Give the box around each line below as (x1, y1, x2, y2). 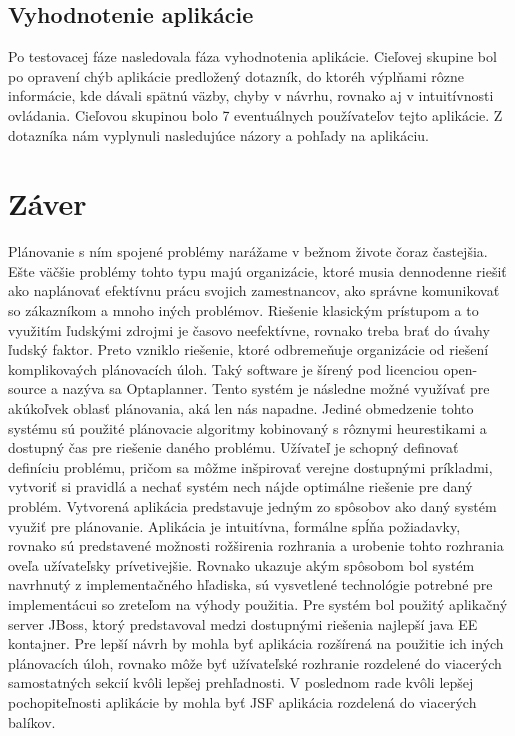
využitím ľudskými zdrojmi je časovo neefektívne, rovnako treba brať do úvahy (8, 319, 490, 340)
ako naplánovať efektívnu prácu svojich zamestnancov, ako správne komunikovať (8, 280, 500, 301)
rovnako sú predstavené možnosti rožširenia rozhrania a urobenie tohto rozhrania (8, 535, 504, 556)
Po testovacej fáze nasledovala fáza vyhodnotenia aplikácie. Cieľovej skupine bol (8, 46, 497, 67)
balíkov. (8, 711, 56, 732)
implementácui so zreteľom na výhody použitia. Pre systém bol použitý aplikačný (8, 593, 508, 614)
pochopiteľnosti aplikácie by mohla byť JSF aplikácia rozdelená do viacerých (8, 691, 477, 712)
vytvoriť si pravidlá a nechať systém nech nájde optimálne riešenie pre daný (8, 476, 473, 497)
